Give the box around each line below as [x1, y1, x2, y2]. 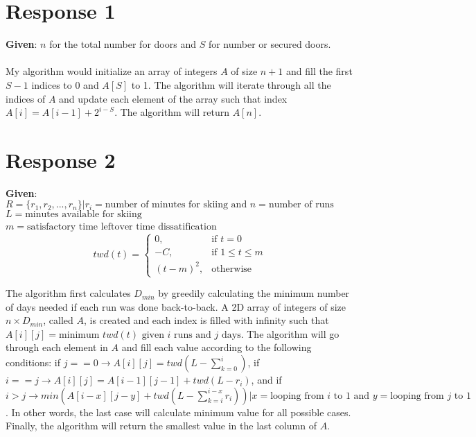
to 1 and [333, 391, 370, 401]
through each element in [6, 340, 108, 354]
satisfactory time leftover [26, 222, 133, 232]
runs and [174, 329, 211, 340]
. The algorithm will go [240, 326, 340, 341]
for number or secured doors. [208, 37, 331, 51]
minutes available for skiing [25, 209, 142, 220]
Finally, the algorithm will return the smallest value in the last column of [6, 418, 317, 433]
